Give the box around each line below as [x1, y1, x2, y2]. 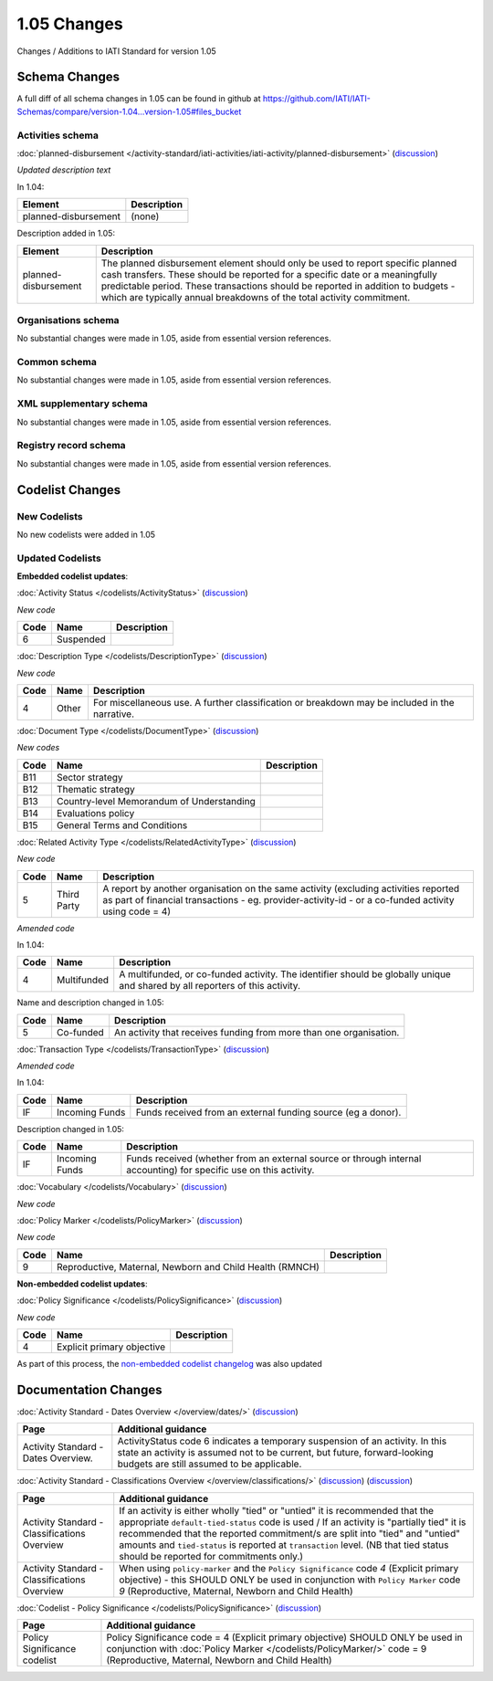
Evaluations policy [56, 806, 135, 819]
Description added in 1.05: [16, 228, 116, 239]
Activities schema [16, 129, 100, 142]
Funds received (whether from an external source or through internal [126, 1152, 422, 1165]
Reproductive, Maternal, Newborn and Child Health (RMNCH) [56, 1260, 320, 1273]
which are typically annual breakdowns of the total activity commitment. [100, 290, 411, 303]
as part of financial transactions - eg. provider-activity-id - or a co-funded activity [101, 893, 455, 906]
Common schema [16, 356, 98, 369]
